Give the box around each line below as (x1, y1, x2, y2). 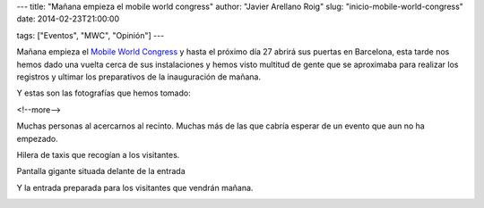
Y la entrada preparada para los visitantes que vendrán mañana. (16, 182, 254, 193)
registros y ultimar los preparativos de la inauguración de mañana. (16, 71, 262, 82)
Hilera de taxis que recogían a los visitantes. (16, 149, 180, 160)
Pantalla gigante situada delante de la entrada (16, 166, 186, 177)
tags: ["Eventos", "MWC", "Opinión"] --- (16, 29, 165, 40)
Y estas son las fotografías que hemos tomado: (16, 87, 192, 98)
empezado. (16, 133, 58, 144)
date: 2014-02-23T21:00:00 (16, 13, 120, 24)
